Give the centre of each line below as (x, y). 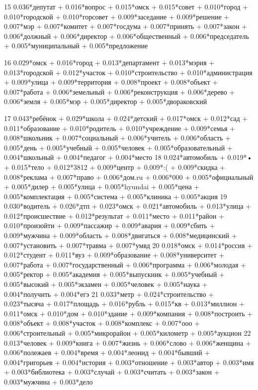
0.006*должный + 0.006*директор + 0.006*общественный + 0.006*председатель (127, 36)
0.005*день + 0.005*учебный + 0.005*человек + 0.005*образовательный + (118, 147)
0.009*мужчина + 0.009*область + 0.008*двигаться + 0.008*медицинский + (121, 235)
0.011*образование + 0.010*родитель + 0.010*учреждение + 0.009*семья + (120, 128)
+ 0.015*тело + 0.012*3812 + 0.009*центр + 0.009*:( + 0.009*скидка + (115, 167)
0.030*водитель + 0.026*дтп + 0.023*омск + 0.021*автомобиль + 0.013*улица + (128, 206)
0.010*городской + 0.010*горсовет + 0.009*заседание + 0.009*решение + (117, 16)
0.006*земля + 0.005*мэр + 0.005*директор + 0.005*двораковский (106, 101)
